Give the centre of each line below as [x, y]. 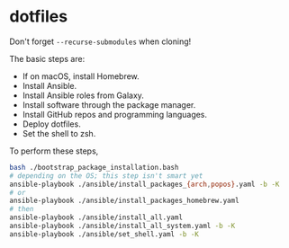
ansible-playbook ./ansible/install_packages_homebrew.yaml [125, 201]
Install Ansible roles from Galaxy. [83, 95]
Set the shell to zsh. [59, 133]
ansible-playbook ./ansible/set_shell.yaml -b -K [104, 234]
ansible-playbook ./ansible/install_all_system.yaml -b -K [122, 226]
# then [22, 209]
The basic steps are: [47, 58]
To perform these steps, [54, 151]
